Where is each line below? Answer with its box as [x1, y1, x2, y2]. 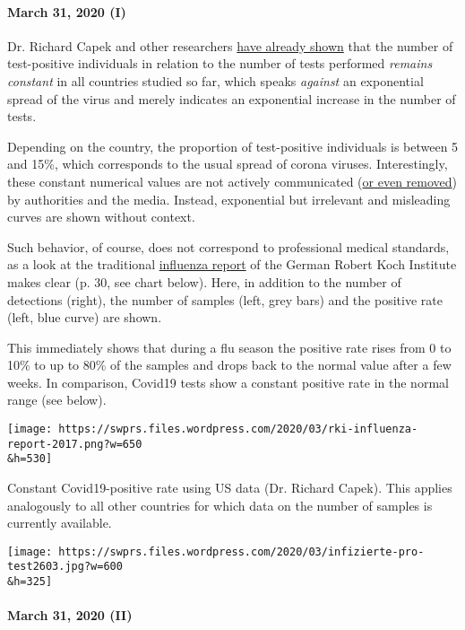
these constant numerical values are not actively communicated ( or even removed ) [7, 171, 458, 190]
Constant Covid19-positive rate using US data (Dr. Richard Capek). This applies [7, 478, 452, 497]
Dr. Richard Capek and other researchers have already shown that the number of [7, 36, 453, 55]
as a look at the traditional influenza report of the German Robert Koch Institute [7, 255, 457, 274]
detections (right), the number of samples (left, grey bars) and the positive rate [7, 290, 443, 309]
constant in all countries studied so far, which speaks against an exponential [7, 71, 424, 90]
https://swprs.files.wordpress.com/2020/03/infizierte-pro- [58, 545, 425, 558]
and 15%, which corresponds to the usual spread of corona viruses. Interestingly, [7, 154, 448, 173]
